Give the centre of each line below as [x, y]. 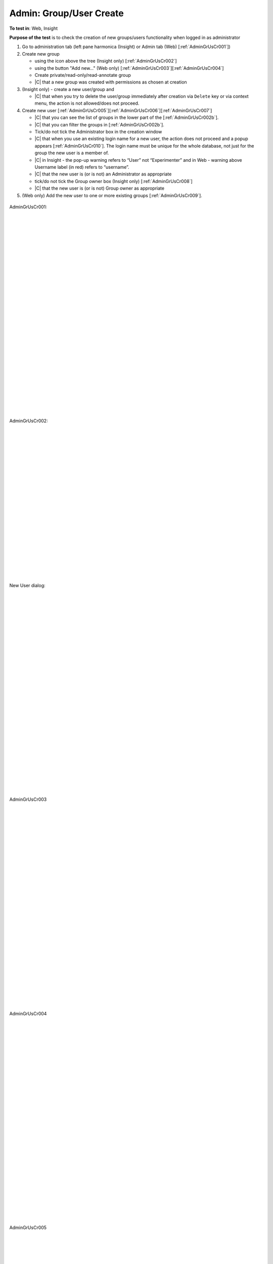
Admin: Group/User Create [66, 13]
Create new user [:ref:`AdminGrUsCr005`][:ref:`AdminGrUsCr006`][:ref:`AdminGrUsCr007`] [117, 110]
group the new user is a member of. [72, 153]
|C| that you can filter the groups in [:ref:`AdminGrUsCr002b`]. [99, 124]
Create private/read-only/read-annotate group [83, 75]
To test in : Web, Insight [34, 28]
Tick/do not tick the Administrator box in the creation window [98, 132]
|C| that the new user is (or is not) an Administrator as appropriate [103, 174]
